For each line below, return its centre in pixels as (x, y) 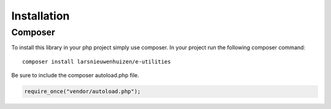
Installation (40, 16)
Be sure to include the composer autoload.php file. (75, 76)
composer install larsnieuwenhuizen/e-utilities (97, 62)
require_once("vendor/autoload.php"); (82, 92)
